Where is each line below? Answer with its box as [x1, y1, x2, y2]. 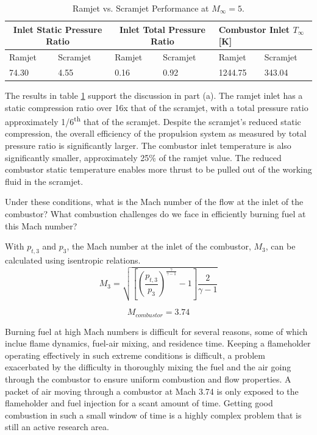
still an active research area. [5, 420, 109, 433]
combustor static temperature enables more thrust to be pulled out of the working [5, 163, 312, 176]
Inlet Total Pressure [119, 23, 205, 35]
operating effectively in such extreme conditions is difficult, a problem [5, 348, 265, 361]
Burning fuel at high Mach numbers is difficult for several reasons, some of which [5, 325, 308, 337]
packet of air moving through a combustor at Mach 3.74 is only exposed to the [5, 384, 299, 397]
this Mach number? [5, 219, 77, 232]
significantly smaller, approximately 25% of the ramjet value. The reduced [5, 151, 282, 164]
